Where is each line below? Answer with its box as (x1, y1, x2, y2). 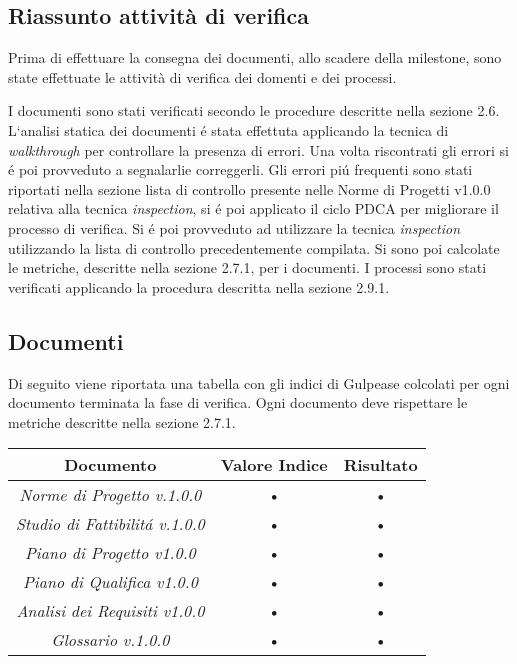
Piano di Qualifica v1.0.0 (22, 570, 198, 594)
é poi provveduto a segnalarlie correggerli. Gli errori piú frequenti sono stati (8, 159, 473, 180)
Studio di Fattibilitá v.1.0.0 (16, 512, 205, 536)
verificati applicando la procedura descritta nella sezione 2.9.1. (8, 276, 390, 297)
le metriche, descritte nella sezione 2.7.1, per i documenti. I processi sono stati (8, 257, 487, 278)
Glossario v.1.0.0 (51, 628, 170, 652)
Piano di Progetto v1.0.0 (25, 541, 196, 565)
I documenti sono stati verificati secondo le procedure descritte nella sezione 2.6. (8, 100, 500, 121)
